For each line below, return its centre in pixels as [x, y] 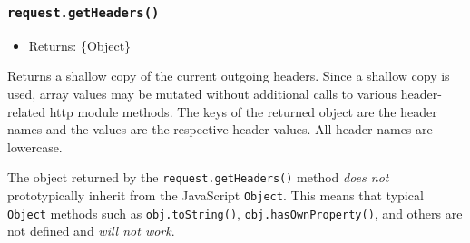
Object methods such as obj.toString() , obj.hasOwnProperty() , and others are [235, 213]
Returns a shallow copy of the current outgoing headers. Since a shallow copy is [229, 76]
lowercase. [35, 146]
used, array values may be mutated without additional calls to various [202, 93]
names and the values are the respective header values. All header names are [220, 129]
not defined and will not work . [91, 231]
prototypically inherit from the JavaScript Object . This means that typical [215, 195]
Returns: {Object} [80, 45]
